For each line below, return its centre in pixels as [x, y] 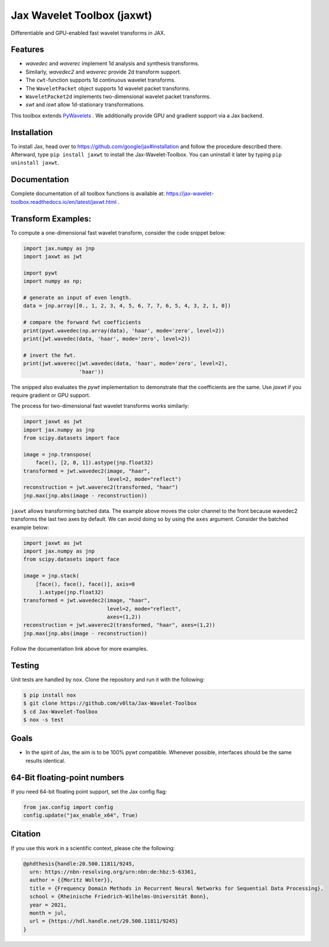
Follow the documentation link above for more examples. [79, 648]
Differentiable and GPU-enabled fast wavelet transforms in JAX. [88, 33]
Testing [25, 665]
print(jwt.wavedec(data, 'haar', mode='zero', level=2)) [107, 339]
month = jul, [48, 913]
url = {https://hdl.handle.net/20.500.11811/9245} [104, 921]
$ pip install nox [50, 695]
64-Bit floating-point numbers [68, 777]
